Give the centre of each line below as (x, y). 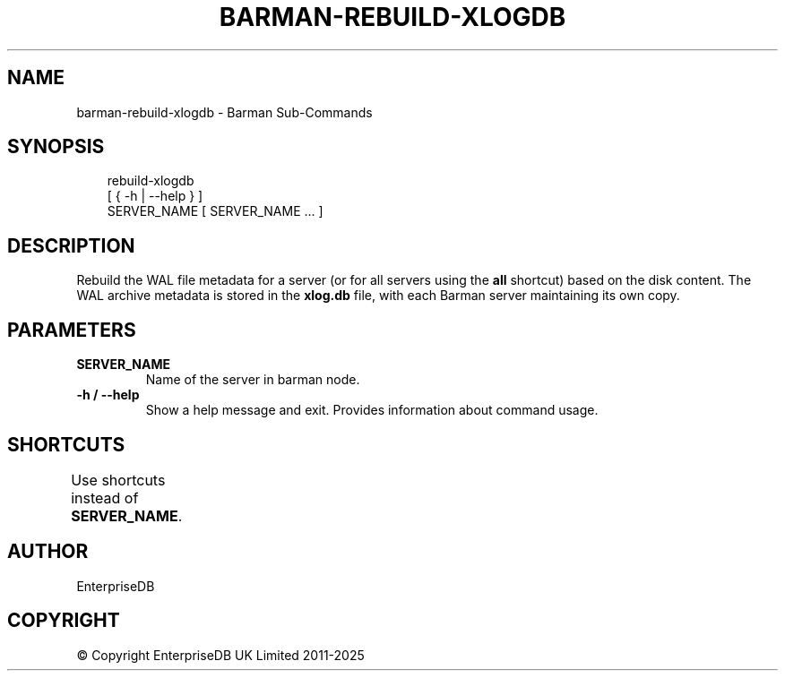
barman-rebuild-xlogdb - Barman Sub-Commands (224, 112)
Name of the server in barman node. (253, 380)
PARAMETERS (72, 330)
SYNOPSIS (56, 147)
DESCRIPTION (71, 245)
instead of (105, 498)
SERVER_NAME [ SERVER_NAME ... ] (215, 211)
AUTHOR (48, 552)
